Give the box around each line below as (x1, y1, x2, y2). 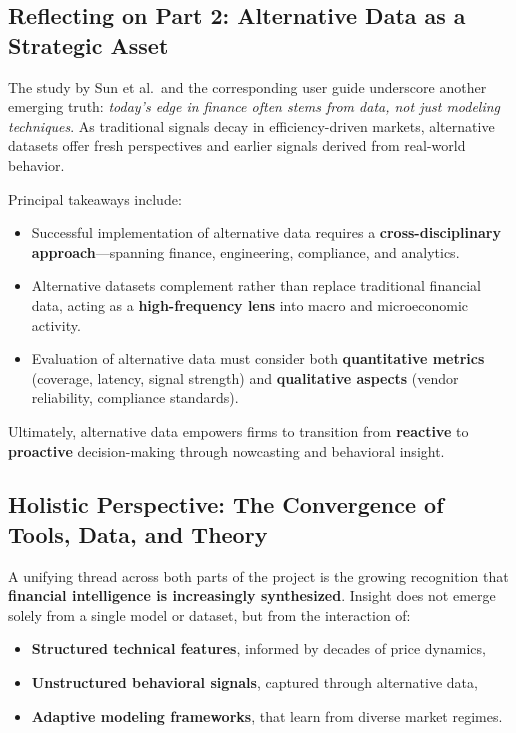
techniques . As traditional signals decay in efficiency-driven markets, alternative (8, 115, 495, 136)
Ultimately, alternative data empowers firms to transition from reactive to (8, 420, 469, 441)
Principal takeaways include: (8, 188, 182, 209)
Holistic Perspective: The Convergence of (8, 489, 444, 520)
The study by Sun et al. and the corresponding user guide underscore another (8, 76, 487, 97)
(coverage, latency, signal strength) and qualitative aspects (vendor (31, 367, 459, 388)
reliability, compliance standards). (31, 387, 239, 408)
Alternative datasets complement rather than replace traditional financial (31, 275, 481, 296)
